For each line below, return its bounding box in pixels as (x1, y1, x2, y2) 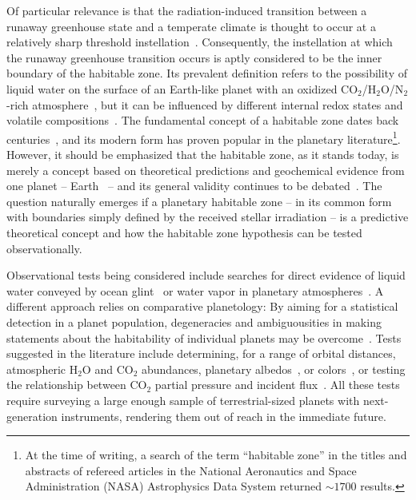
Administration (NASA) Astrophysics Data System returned (25, 478, 322, 494)
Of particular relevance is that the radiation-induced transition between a (6, 2, 367, 18)
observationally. (6, 240, 82, 256)
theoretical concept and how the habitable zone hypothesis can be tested (6, 224, 362, 240)
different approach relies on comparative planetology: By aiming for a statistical (6, 298, 398, 315)
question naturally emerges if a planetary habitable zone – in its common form (6, 192, 392, 209)
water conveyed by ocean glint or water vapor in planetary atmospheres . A (6, 282, 384, 299)
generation (6, 407, 58, 424)
